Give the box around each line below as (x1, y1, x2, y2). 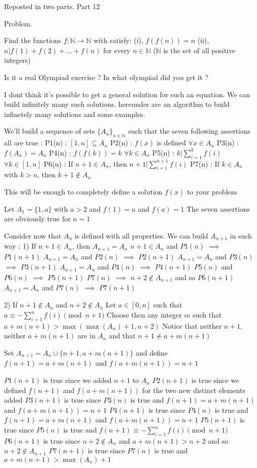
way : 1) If (4, 241, 36, 251)
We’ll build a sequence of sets (4, 126, 95, 136)
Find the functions (4, 35, 62, 46)
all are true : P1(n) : (4, 137, 67, 148)
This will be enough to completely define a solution (4, 186, 163, 197)
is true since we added (43, 375, 112, 385)
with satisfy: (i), (93, 35, 143, 46)
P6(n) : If (43, 158, 73, 169)
